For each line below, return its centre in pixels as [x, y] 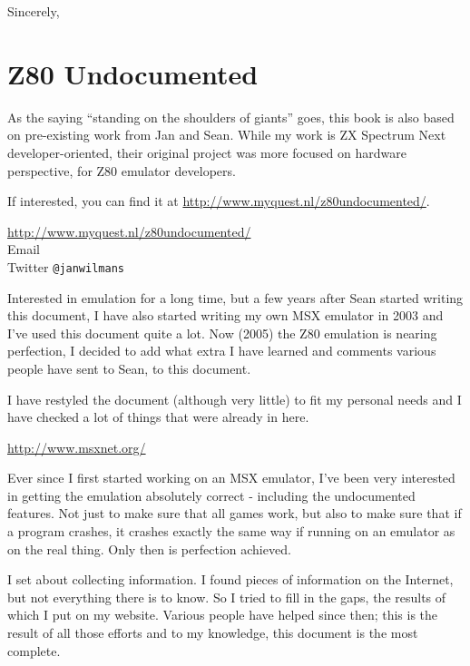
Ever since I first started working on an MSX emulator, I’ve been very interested [231, 478]
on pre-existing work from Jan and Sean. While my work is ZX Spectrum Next [227, 135]
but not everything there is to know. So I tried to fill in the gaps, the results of [227, 597]
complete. [34, 650]
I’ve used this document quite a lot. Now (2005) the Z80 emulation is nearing [222, 333]
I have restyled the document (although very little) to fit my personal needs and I [235, 399]
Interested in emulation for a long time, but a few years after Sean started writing [235, 297]
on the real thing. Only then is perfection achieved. [149, 548]
